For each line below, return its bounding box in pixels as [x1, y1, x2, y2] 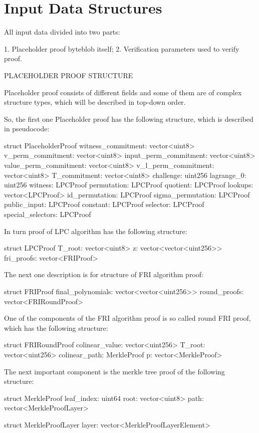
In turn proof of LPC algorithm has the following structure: [4, 226, 187, 236]
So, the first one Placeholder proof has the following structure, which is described [4, 113, 253, 124]
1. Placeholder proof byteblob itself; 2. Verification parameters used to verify [4, 43, 239, 54]
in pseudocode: [4, 123, 50, 134]
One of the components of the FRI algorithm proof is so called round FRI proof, [4, 313, 251, 323]
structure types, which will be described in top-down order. [4, 97, 186, 107]
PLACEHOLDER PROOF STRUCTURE [4, 70, 133, 80]
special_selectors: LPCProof [4, 209, 91, 220]
